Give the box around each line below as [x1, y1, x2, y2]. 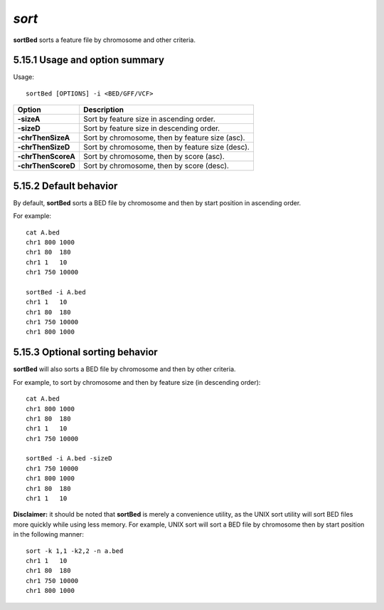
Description [82, 105, 124, 115]
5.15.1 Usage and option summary [13, 54, 165, 66]
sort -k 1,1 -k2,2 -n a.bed [26, 547, 124, 555]
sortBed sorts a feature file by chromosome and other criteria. [13, 36, 196, 44]
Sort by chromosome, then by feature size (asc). [82, 133, 245, 143]
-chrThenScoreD [17, 161, 76, 171]
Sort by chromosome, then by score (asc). [82, 152, 225, 162]
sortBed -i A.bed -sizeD [26, 455, 112, 462]
